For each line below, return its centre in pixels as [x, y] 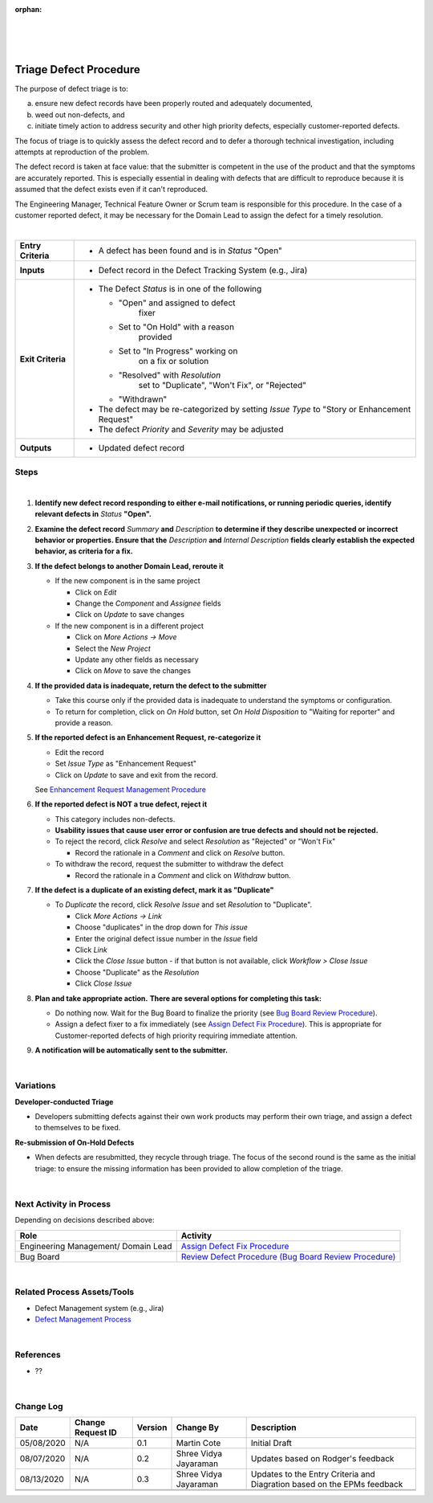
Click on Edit [96, 592]
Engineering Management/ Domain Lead [96, 1246]
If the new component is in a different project [129, 626]
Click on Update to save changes [129, 615]
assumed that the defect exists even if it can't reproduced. [111, 190]
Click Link [91, 950]
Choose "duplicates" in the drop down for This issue [162, 927]
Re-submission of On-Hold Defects [75, 1142]
